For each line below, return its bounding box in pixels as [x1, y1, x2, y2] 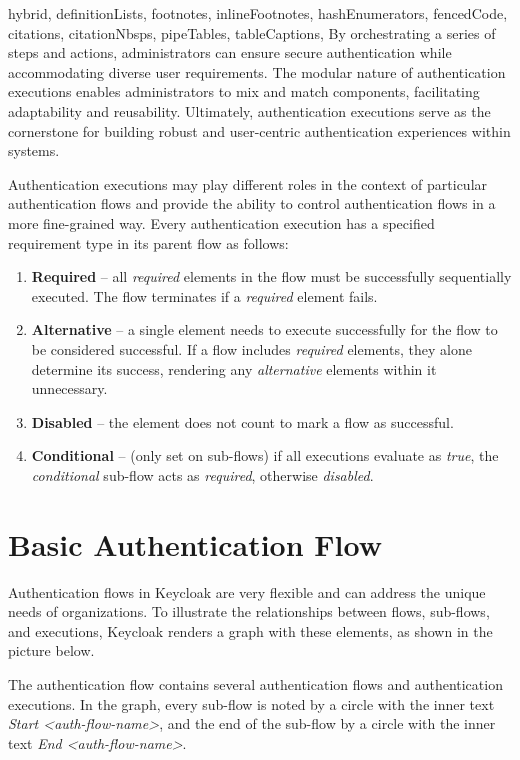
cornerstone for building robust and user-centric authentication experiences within [8, 120, 511, 141]
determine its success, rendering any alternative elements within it [31, 358, 437, 379]
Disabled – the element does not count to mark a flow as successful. [31, 411, 454, 432]
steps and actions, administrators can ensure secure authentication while [8, 42, 452, 63]
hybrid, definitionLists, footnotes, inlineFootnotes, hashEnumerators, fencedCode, [8, 3, 508, 23]
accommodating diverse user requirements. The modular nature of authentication [8, 61, 506, 82]
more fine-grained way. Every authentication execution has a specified [8, 212, 435, 233]
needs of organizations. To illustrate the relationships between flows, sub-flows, [8, 601, 490, 622]
